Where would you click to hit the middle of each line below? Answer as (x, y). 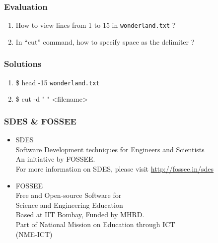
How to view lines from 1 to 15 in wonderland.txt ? (96, 25)
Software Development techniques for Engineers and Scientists (110, 149)
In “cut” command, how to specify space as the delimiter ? (105, 41)
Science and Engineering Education (69, 205)
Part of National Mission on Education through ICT (95, 224)
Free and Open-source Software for (69, 195)
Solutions (23, 64)
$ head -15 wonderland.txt (58, 82)
